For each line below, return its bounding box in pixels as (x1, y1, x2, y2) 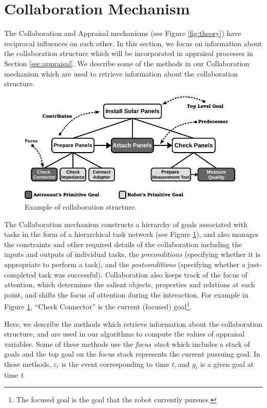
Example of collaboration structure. (25, 201, 137, 212)
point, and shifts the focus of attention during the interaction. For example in (4, 289, 249, 300)
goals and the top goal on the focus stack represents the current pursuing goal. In (4, 348, 260, 359)
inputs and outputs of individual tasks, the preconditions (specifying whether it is (4, 249, 260, 259)
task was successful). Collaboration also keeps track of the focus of (38, 269, 247, 280)
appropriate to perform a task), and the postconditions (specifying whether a (4, 258, 245, 269)
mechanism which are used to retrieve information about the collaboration (4, 68, 238, 79)
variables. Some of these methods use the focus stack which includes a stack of (4, 338, 250, 349)
